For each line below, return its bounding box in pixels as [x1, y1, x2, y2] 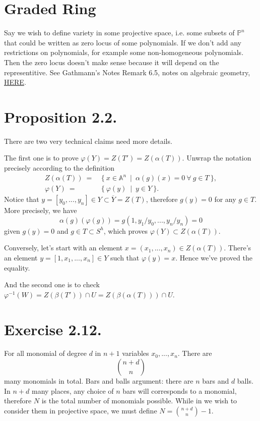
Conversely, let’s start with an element [4, 242, 123, 253]
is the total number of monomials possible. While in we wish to [41, 395, 237, 406]
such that [110, 252, 140, 262]
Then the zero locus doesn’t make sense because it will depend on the [4, 57, 219, 67]
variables [122, 348, 149, 358]
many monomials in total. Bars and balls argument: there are [4, 376, 193, 386]
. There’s [224, 242, 251, 253]
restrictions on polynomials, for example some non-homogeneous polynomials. [4, 47, 244, 58]
